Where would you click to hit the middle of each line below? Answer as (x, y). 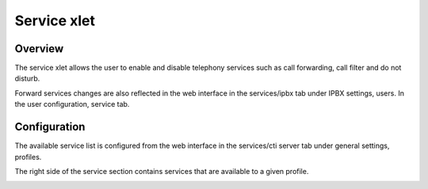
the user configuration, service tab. (72, 104)
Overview (39, 49)
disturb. (27, 78)
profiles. (28, 157)
